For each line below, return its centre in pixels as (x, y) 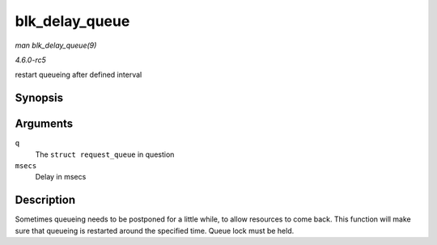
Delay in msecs (61, 177)
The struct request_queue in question (105, 154)
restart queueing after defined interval (78, 75)
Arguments (44, 124)
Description (45, 200)
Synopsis (39, 98)
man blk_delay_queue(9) (56, 45)
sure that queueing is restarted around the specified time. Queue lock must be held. (155, 230)
